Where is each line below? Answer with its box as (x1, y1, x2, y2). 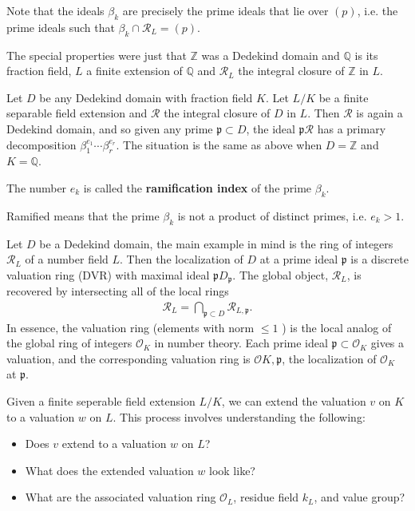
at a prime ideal (259, 251, 338, 267)
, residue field (233, 489, 299, 505)
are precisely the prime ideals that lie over (122, 2, 329, 18)
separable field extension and (6, 105, 148, 121)
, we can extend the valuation (221, 392, 366, 409)
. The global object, (232, 266, 329, 283)
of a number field (25, 251, 109, 267)
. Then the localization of (120, 251, 243, 267)
